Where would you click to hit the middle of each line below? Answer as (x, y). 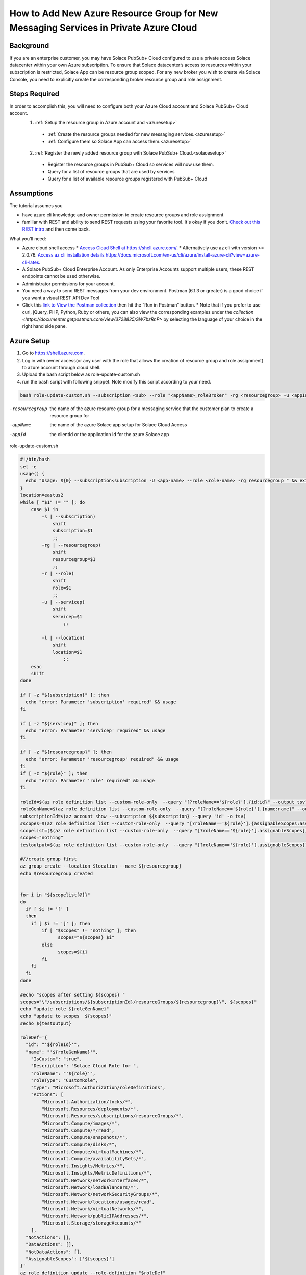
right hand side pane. (45, 326)
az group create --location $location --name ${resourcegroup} (101, 866)
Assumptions (31, 193)
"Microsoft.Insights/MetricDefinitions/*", (97, 1173)
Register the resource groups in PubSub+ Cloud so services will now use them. (131, 164)
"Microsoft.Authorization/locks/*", (87, 1102)
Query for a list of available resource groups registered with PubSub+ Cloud (127, 179)
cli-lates (31, 262)
